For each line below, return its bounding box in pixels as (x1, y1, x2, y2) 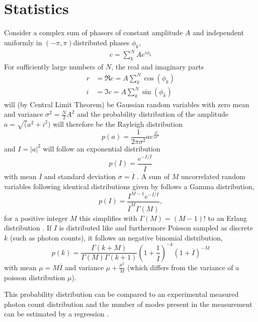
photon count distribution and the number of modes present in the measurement (4, 298, 252, 309)
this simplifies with (79, 212, 137, 223)
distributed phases (73, 37, 130, 47)
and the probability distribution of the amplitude (77, 109, 229, 119)
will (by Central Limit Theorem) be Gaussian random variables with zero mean (4, 99, 249, 109)
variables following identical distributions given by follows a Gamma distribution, (4, 181, 254, 191)
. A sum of (137, 171, 169, 182)
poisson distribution (4, 272, 65, 282)
